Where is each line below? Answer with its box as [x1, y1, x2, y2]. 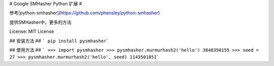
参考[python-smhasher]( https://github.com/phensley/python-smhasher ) [9, 10, 160, 16]
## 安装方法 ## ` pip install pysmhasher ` [9, 38, 109, 44]
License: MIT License [9, 28, 54, 35]
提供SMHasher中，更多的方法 [9, 19, 72, 25]
